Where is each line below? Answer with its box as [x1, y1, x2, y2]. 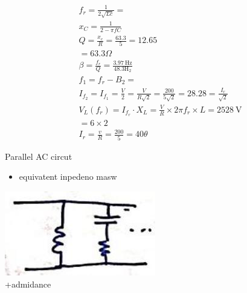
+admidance [5, 277, 51, 290]
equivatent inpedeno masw [19, 170, 117, 183]
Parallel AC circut [5, 150, 72, 162]
